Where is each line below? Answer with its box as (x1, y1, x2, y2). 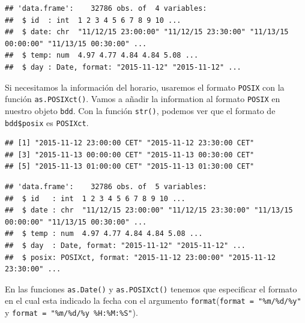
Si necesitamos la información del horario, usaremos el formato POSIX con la (5, 80, 285, 93)
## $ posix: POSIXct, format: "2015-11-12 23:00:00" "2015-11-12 (5, 253, 276, 262)
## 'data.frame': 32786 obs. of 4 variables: (5, 4, 207, 13)
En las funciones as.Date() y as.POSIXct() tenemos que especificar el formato (5, 282, 297, 295)
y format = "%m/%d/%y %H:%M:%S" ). (5, 306, 138, 319)
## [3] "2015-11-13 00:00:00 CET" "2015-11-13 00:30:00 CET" (5, 150, 255, 159)
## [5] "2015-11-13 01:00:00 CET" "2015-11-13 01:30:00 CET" (5, 162, 255, 171)
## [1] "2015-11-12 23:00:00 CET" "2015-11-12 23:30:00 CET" (5, 139, 255, 148)
